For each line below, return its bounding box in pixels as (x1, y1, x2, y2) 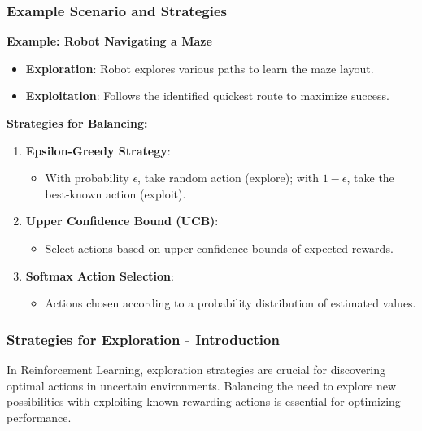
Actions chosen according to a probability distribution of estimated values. (45, 294, 416, 311)
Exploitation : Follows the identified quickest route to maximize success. (25, 87, 389, 104)
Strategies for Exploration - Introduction (7, 329, 280, 349)
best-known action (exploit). (45, 185, 186, 202)
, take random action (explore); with (137, 169, 320, 186)
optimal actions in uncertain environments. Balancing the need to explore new (7, 377, 397, 394)
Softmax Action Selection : (25, 267, 174, 284)
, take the (346, 169, 394, 186)
